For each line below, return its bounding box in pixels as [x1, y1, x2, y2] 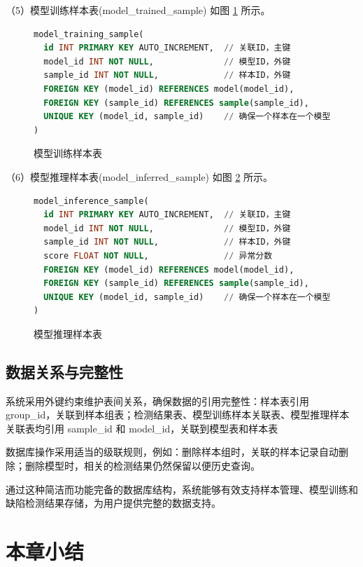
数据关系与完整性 [6, 360, 123, 382]
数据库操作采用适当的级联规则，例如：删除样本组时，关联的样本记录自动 [6, 444, 339, 459]
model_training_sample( [34, 29, 144, 39]
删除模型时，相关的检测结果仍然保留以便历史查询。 [24, 458, 260, 473]
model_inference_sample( [34, 196, 149, 206]
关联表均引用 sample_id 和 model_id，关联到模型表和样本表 [6, 421, 278, 435]
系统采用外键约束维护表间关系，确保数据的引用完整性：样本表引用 [6, 393, 309, 408]
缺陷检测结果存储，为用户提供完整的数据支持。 [6, 496, 221, 510]
